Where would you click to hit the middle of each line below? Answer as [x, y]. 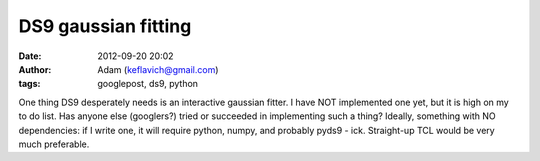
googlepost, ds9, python [148, 84]
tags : [29, 84]
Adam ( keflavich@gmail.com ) [158, 69]
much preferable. [54, 144]
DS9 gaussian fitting [105, 26]
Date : [30, 56]
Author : [35, 69]
